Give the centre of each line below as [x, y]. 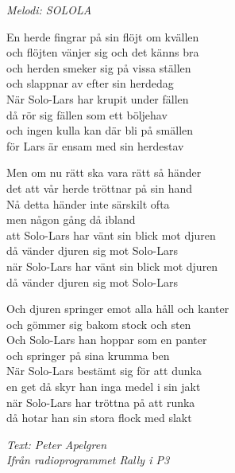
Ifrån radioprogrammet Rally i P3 [88, 460]
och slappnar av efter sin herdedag [90, 83]
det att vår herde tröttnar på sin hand [99, 188]
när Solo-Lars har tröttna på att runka [101, 402]
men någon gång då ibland [71, 219]
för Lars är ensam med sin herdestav [95, 145]
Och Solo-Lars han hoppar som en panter [107, 340]
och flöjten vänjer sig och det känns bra [103, 52]
